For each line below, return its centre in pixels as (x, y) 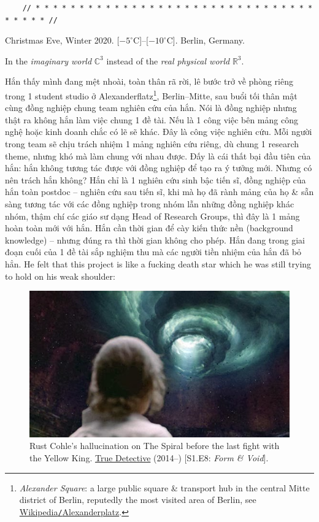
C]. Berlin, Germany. (206, 40)
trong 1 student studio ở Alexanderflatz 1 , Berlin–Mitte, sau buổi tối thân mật (151, 94)
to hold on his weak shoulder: (60, 276)
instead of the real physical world (168, 60)
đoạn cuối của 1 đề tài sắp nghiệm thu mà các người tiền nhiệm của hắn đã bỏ (153, 252)
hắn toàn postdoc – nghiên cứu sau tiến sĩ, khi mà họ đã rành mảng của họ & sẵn (159, 192)
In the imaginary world (48, 60)
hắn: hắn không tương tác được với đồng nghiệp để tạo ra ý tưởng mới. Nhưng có (159, 168)
